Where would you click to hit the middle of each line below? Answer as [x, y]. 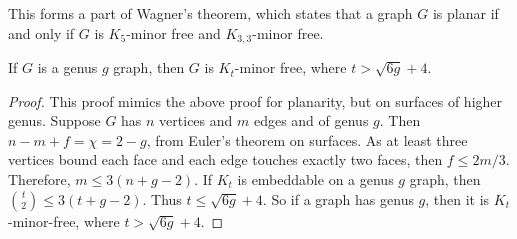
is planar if [465, 13]
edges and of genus [311, 120]
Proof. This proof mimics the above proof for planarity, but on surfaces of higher [255, 100]
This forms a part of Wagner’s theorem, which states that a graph [210, 13]
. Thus [162, 198]
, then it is [457, 198]
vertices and [196, 120]
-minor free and [173, 32]
